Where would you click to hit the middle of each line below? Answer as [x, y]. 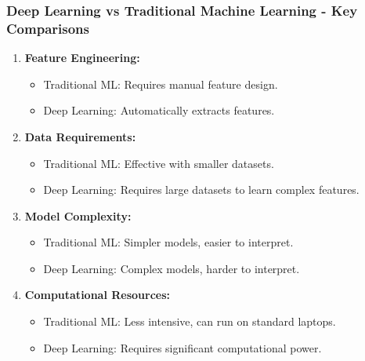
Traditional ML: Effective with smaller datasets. [159, 163]
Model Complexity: [78, 215]
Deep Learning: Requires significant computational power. [182, 347]
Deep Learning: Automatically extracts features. [159, 110]
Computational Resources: [98, 295]
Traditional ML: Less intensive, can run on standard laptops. [190, 321]
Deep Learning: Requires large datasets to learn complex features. [201, 190]
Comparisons [48, 28]
